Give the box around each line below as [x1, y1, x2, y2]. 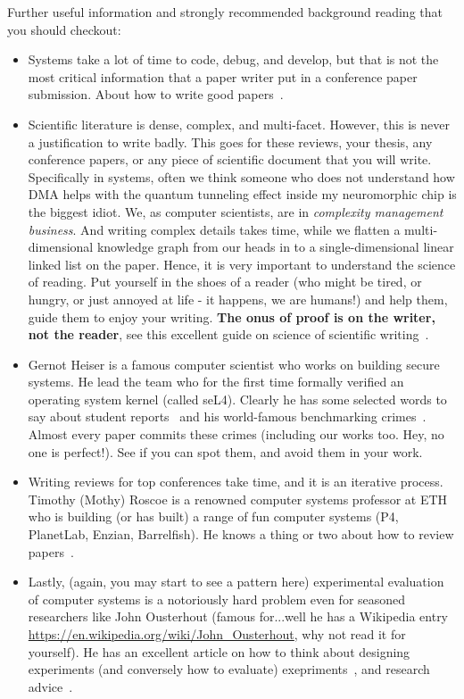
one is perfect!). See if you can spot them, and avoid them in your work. [28, 442, 423, 461]
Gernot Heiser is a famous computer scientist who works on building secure [28, 354, 440, 373]
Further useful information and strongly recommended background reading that [7, 3, 443, 21]
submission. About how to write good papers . [28, 85, 284, 104]
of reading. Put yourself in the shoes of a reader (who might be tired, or [28, 272, 422, 291]
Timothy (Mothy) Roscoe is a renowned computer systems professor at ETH [28, 489, 448, 508]
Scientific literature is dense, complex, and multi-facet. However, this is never [28, 114, 450, 133]
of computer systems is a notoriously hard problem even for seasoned [28, 589, 406, 608]
